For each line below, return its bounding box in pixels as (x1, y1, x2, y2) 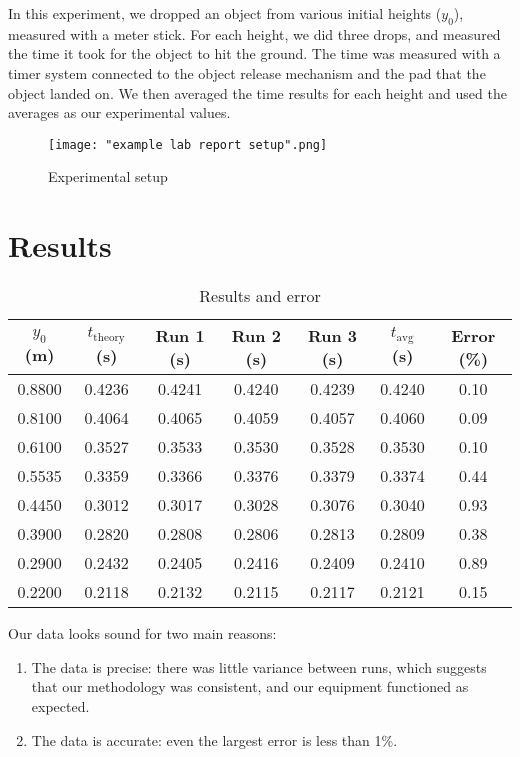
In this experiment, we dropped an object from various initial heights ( (8, 3, 442, 23)
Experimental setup (48, 166, 168, 187)
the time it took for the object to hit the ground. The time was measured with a (8, 43, 501, 64)
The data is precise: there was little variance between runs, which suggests (31, 656, 487, 677)
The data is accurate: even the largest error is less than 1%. (31, 729, 398, 750)
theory (93, 332, 125, 344)
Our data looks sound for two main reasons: (8, 623, 277, 644)
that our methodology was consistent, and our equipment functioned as (31, 676, 469, 697)
